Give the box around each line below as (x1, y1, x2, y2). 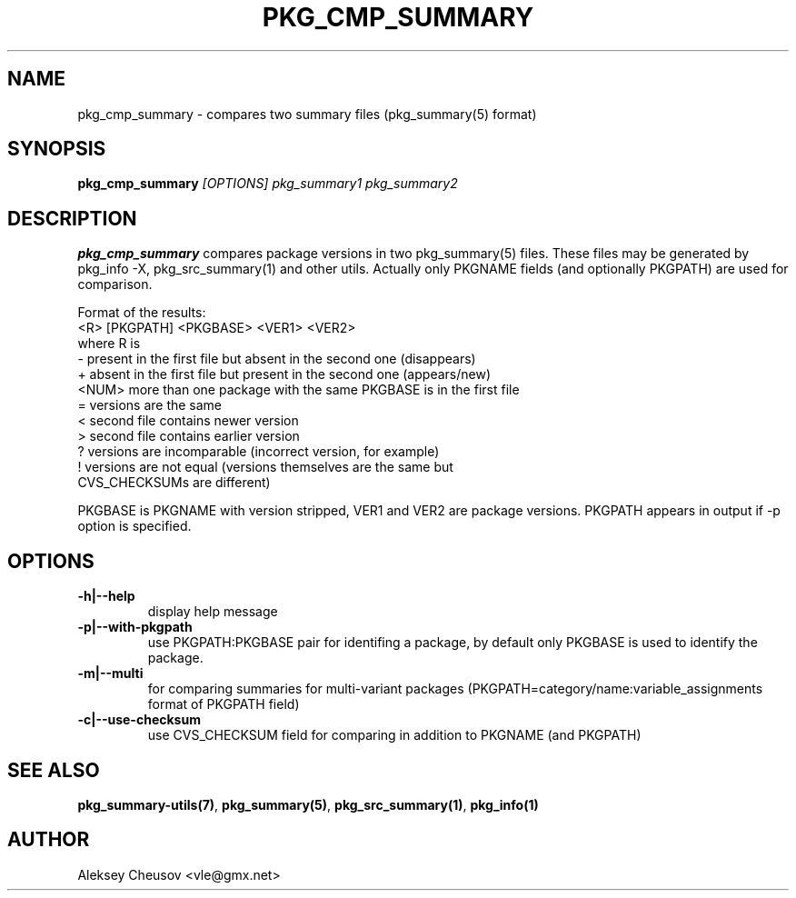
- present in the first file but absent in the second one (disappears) (77, 351, 476, 367)
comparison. (77, 276, 153, 293)
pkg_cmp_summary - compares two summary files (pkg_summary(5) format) (77, 105, 537, 122)
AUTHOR (7, 828, 90, 852)
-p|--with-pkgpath (77, 619, 193, 635)
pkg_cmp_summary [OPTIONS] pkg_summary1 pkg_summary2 (77, 175, 458, 192)
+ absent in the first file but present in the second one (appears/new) (77, 366, 491, 383)
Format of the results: (77, 304, 206, 321)
